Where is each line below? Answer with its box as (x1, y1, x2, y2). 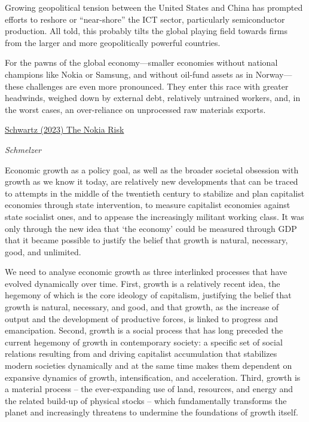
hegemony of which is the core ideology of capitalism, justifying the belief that (5, 289, 292, 301)
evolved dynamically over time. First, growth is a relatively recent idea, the (5, 277, 280, 289)
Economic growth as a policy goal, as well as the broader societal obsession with (5, 163, 299, 176)
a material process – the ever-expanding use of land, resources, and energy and (5, 383, 293, 395)
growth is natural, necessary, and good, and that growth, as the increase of (5, 301, 279, 313)
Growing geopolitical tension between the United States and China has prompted (5, 1, 303, 13)
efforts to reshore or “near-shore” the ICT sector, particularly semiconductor (5, 13, 285, 25)
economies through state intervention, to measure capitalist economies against (5, 198, 290, 211)
